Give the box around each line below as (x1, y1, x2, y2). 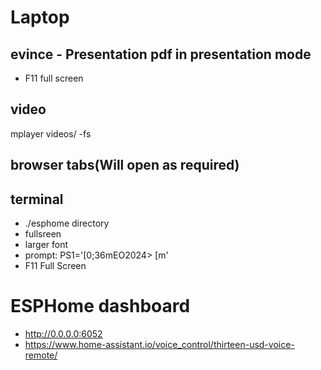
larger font (24, 239, 69, 251)
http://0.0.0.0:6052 (24, 327, 103, 340)
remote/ (24, 349, 58, 361)
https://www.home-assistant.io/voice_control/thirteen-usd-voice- (24, 338, 295, 350)
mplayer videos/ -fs (10, 127, 92, 140)
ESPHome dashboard (10, 295, 191, 318)
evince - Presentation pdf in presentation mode (10, 46, 312, 63)
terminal (10, 191, 64, 208)
